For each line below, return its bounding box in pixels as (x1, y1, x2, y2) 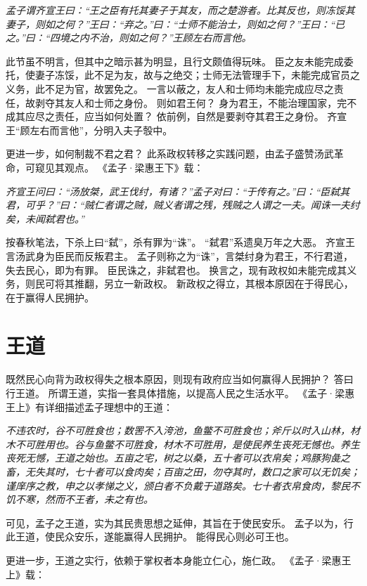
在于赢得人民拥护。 (6, 289, 94, 304)
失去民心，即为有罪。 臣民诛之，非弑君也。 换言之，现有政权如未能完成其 (6, 262, 347, 277)
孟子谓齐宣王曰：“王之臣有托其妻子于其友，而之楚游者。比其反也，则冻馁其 (6, 3, 355, 17)
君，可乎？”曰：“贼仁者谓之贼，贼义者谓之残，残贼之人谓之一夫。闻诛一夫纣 (6, 197, 360, 212)
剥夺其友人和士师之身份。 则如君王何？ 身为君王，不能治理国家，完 (34, 95, 347, 110)
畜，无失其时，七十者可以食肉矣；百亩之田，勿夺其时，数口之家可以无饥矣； (6, 464, 360, 478)
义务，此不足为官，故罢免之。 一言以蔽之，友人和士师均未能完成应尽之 (6, 81, 334, 96)
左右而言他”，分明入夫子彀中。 (30, 122, 173, 137)
